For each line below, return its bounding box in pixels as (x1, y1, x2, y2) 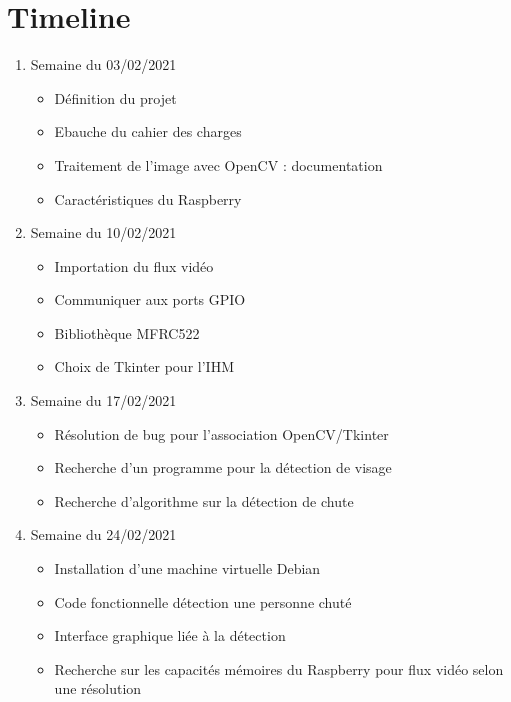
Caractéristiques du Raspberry (54, 188, 242, 209)
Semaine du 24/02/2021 (30, 524, 177, 545)
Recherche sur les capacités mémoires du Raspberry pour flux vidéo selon (54, 658, 504, 679)
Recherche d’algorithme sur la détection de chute (54, 490, 354, 511)
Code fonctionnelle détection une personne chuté (54, 591, 352, 612)
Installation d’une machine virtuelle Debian (54, 558, 321, 579)
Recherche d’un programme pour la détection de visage (54, 457, 392, 478)
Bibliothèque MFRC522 (54, 322, 200, 343)
